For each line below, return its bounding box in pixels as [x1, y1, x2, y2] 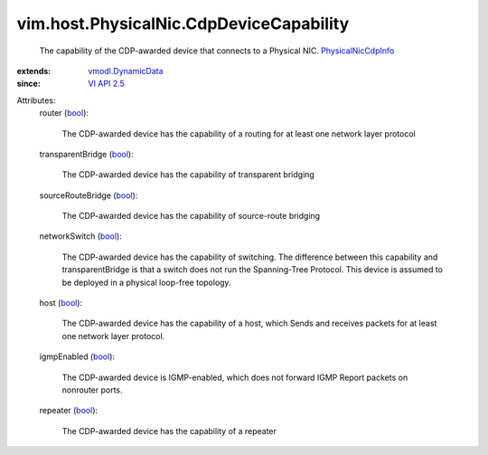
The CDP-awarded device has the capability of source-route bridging [61, 211, 321, 222]
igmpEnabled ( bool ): [39, 351, 116, 362]
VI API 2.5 [88, 78, 126, 90]
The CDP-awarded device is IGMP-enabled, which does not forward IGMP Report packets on [61, 372, 408, 383]
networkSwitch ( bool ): [39, 231, 122, 242]
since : [16, 78, 41, 90]
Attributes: [16, 95, 56, 106]
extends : [16, 65, 52, 76]
